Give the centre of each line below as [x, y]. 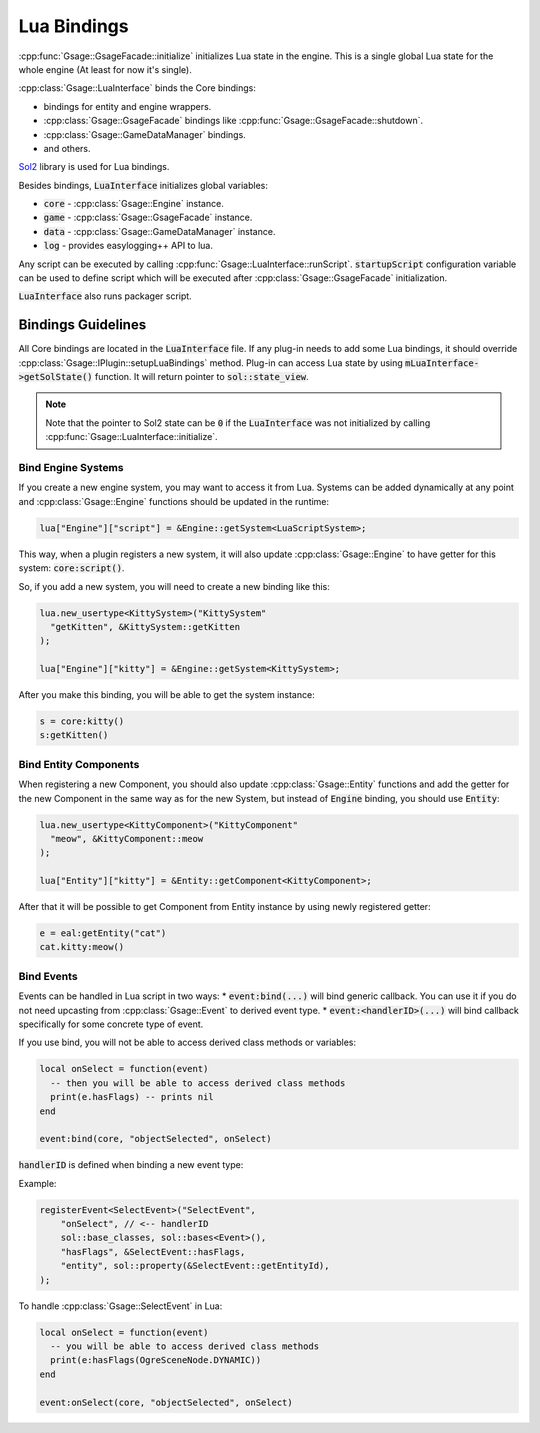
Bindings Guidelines [82, 325]
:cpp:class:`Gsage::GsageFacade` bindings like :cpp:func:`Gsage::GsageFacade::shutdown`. [233, 121]
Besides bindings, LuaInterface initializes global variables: [143, 185]
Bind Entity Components [79, 764]
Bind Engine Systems [71, 468]
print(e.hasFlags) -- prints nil [132, 1097]
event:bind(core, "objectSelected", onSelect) [155, 1139]
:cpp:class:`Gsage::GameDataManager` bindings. [145, 134]
